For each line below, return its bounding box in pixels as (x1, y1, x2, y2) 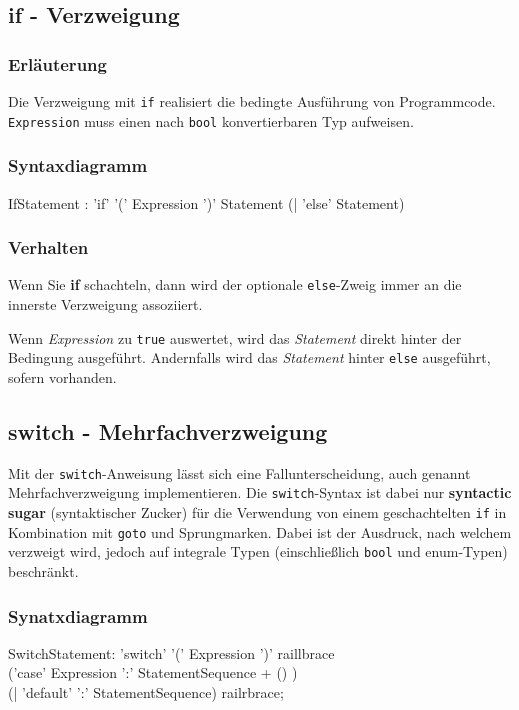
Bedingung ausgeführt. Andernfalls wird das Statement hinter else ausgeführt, (8, 347, 491, 368)
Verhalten (8, 235, 89, 260)
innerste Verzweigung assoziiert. (8, 294, 203, 314)
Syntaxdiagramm (8, 153, 148, 178)
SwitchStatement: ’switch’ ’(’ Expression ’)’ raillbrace (8, 642, 335, 663)
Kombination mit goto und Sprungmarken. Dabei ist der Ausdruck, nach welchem (8, 521, 512, 542)
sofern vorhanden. (8, 366, 117, 387)
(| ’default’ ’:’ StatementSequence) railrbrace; (8, 681, 284, 702)
